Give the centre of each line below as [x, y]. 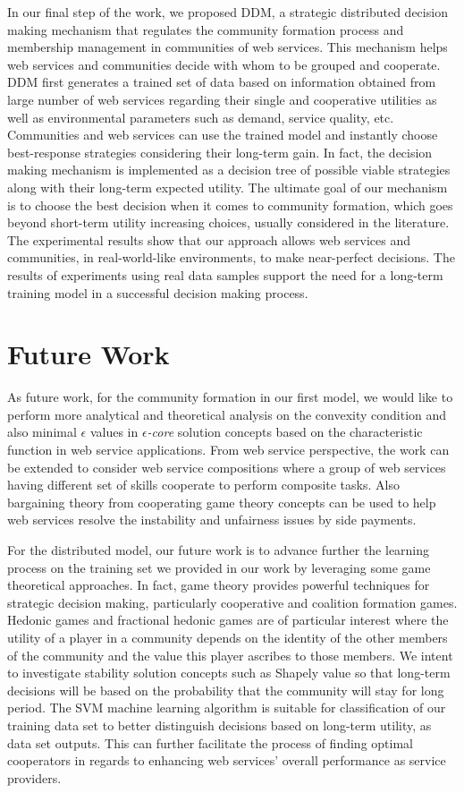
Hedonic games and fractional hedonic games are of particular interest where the [228, 620]
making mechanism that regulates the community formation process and [206, 29]
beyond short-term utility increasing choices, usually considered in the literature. [228, 222]
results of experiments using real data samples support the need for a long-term [225, 274]
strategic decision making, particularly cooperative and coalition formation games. [232, 602]
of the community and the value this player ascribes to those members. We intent [230, 655]
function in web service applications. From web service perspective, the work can [228, 449]
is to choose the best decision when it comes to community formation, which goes [230, 205]
